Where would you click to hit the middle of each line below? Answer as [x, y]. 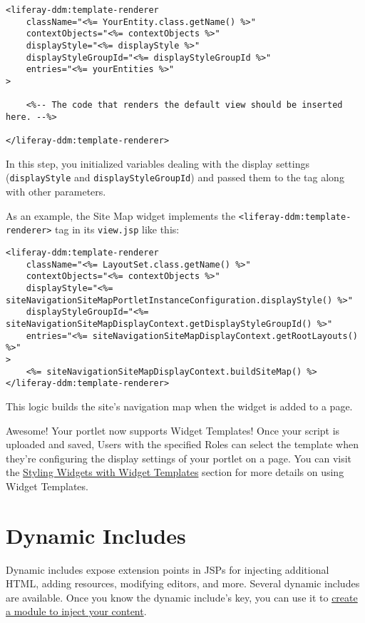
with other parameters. [56, 192]
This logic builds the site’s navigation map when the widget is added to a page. [179, 406]
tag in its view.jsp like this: [117, 229]
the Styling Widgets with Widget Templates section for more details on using [175, 472]
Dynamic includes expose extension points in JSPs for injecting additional [168, 569]
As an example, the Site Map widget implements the [121, 215]
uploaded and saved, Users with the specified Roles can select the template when [182, 444]
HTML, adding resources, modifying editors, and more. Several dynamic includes [183, 583]
